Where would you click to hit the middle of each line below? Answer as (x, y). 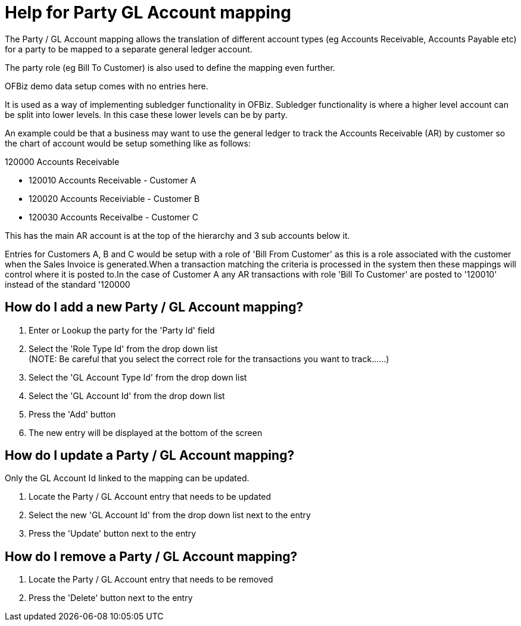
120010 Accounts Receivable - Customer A (113, 180)
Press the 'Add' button (72, 414)
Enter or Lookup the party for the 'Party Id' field (122, 330)
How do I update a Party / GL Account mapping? (150, 456)
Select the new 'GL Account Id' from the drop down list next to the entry (170, 515)
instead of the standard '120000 (68, 284)
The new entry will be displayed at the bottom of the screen (146, 432)
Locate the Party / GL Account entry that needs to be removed (151, 580)
